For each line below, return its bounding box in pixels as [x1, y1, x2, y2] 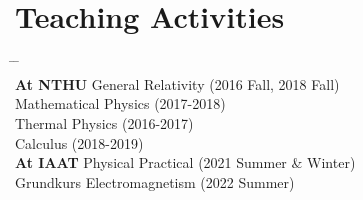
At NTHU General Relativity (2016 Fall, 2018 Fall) [15, 73, 340, 94]
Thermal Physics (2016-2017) [15, 112, 194, 133]
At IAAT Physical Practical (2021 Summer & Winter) [15, 152, 356, 173]
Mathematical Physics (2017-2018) [15, 93, 226, 114]
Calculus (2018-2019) [15, 132, 144, 153]
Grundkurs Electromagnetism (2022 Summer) [15, 171, 295, 192]
